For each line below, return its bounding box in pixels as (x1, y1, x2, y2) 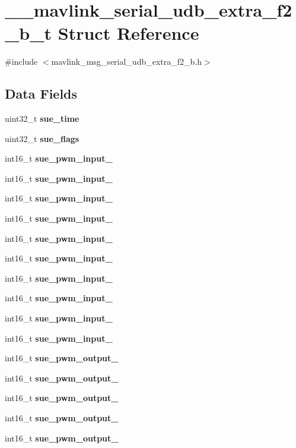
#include (5, 55, 38, 68)
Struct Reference (58, 21, 199, 45)
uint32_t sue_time (5, 112, 79, 125)
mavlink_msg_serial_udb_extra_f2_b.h (51, 55, 202, 68)
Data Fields (5, 84, 78, 103)
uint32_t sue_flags (5, 132, 79, 144)
